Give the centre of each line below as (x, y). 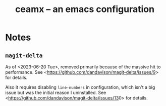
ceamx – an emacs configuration (85, 9)
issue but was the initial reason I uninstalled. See (56, 92)
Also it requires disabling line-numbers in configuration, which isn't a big (80, 87)
